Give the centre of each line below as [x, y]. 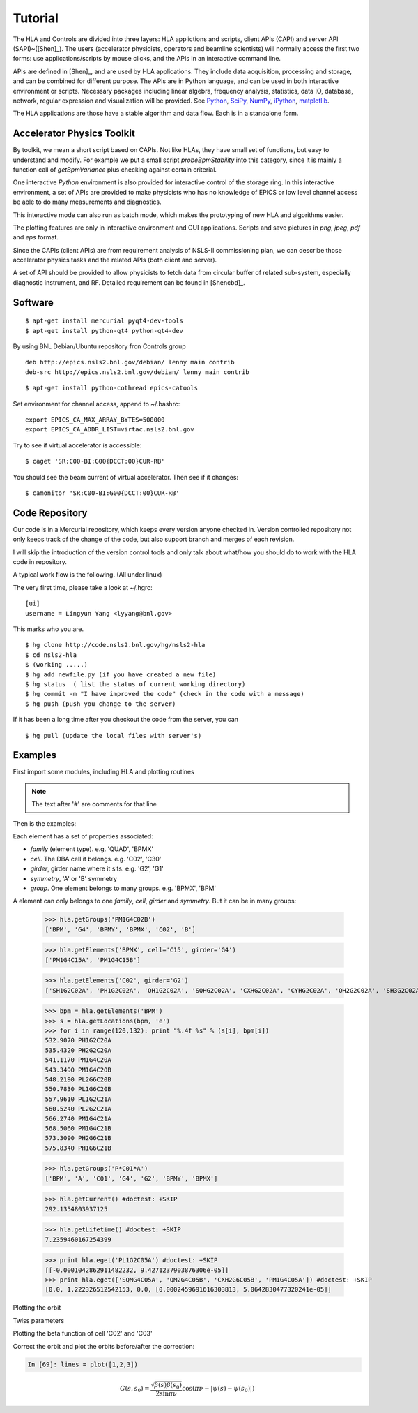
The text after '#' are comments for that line [94, 804]
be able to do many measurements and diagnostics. [87, 202]
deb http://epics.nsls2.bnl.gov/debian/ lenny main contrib [130, 362]
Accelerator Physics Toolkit [74, 134]
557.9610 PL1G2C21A [78, 1099]
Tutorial [36, 18]
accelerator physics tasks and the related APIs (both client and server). [115, 260]
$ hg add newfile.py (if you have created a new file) [121, 674]
